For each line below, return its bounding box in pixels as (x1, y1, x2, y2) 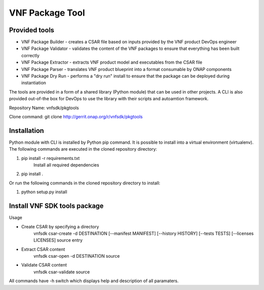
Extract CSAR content (21, 246, 66, 252)
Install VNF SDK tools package (9, 202, 104, 210)
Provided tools (9, 26, 55, 34)
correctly (21, 52, 40, 58)
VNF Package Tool (9, 7, 85, 18)
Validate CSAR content (21, 262, 67, 268)
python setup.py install (21, 189, 67, 195)
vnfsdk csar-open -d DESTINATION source (33, 253, 120, 259)
